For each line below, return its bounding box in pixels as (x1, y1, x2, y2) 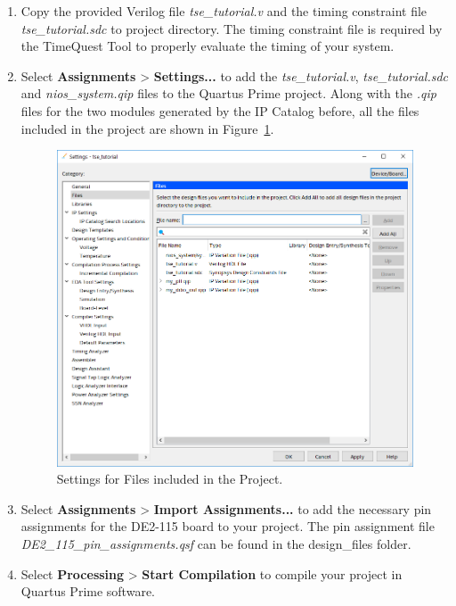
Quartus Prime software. (20, 582, 155, 601)
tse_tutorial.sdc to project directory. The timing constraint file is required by (20, 19, 443, 37)
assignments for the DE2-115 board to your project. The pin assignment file (20, 517, 435, 535)
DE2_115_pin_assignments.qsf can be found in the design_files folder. (20, 534, 411, 552)
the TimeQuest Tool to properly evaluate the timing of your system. (20, 37, 395, 55)
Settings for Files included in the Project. (56, 469, 283, 488)
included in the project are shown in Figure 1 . (20, 119, 274, 137)
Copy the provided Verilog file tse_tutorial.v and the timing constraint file (20, 2, 427, 20)
